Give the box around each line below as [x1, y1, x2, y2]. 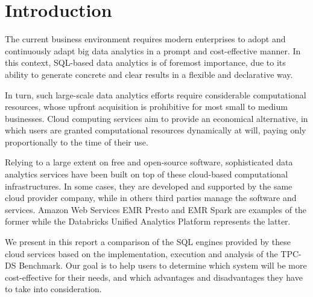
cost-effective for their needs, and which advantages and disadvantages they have [5, 270, 303, 283]
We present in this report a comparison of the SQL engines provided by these [5, 235, 291, 248]
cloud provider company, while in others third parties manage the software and [5, 191, 297, 204]
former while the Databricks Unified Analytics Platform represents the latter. [5, 215, 291, 228]
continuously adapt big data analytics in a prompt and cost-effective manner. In [5, 44, 301, 57]
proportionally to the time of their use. [5, 135, 148, 148]
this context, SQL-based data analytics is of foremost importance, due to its [5, 56, 286, 69]
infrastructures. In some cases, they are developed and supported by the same [5, 179, 292, 192]
